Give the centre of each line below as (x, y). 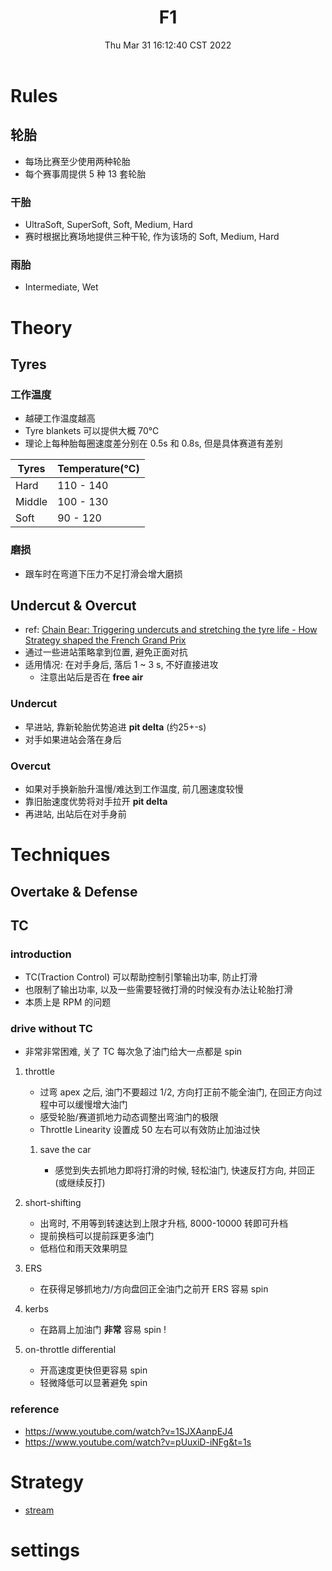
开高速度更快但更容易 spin (93, 1370)
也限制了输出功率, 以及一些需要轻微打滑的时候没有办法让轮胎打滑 (158, 990)
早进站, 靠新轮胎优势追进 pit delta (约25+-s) (115, 727)
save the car (65, 1150)
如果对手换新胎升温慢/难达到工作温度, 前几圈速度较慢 (134, 788)
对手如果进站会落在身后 (73, 739)
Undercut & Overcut (73, 605)
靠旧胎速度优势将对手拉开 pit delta (96, 801)
